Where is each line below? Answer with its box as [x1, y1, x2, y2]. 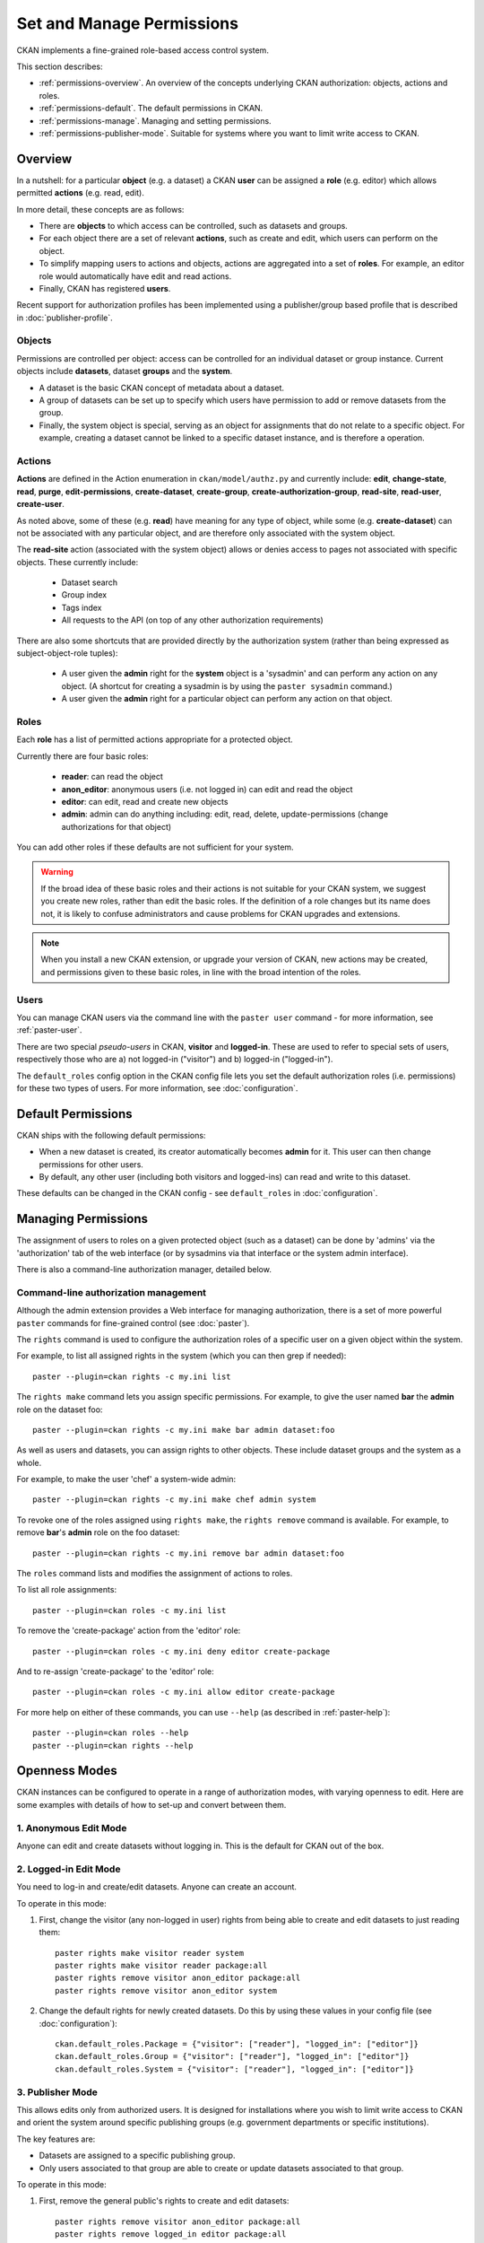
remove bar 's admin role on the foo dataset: [16, 1527, 180, 1538]
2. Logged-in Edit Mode [16, 1863, 121, 1875]
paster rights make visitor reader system [55, 1948, 245, 1958]
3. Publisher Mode [16, 2086, 98, 2099]
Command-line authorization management [16, 1286, 206, 1298]
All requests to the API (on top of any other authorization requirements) [61, 615, 324, 625]
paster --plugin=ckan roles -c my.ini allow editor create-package [32, 1687, 335, 1698]
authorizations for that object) [61, 821, 172, 832]
